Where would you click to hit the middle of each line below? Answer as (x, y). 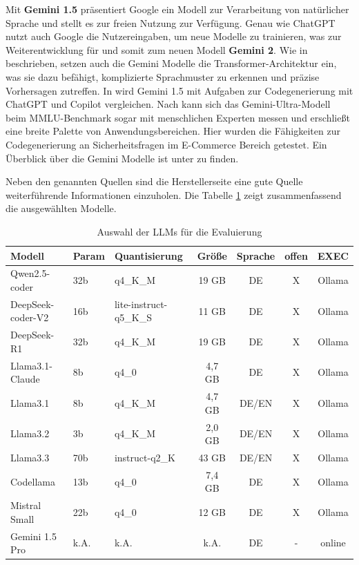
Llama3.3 (30, 457)
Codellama (33, 481)
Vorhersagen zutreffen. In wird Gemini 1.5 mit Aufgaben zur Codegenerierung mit (179, 90)
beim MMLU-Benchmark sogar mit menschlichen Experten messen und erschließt (178, 117)
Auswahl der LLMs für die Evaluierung (179, 231)
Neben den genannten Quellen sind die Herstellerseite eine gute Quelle (154, 181)
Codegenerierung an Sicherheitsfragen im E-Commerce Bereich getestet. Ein (166, 144)
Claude (25, 379)
